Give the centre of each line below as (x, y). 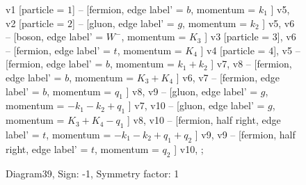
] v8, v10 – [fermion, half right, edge (204, 120)
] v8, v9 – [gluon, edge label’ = (192, 91)
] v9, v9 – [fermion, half (245, 134)
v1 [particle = (35, 9)
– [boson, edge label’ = (55, 37)
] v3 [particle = (237, 37)
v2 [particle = (35, 23)
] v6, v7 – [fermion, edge (228, 77)
